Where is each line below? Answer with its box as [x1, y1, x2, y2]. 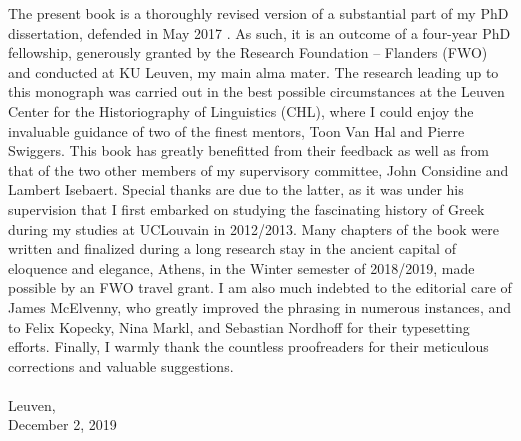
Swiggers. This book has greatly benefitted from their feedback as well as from [8, 140, 489, 161]
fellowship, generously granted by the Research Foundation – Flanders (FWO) [8, 42, 488, 63]
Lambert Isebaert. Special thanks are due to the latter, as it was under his [8, 179, 464, 200]
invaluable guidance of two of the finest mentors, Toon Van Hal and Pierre [8, 120, 465, 141]
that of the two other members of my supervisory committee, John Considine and [8, 159, 509, 180]
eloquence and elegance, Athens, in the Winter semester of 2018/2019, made [8, 257, 475, 278]
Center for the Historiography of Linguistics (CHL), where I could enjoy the [8, 100, 474, 121]
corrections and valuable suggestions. [8, 355, 234, 376]
